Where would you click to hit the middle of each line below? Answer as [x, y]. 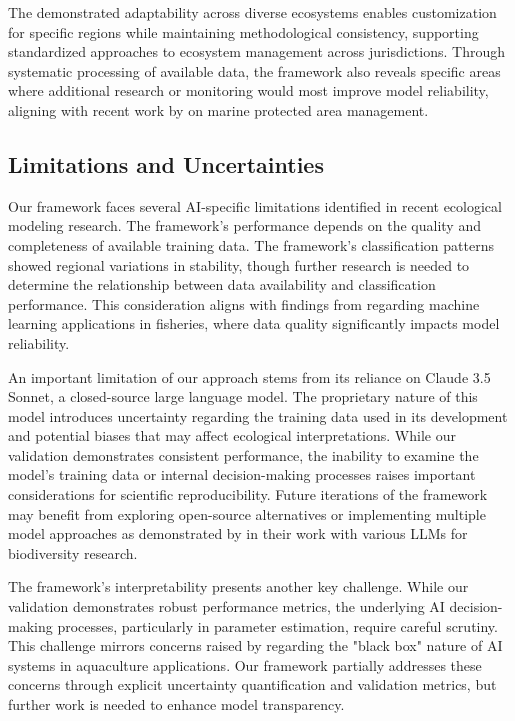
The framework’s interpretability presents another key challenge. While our [238, 586]
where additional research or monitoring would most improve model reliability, [248, 90]
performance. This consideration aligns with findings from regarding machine [244, 303]
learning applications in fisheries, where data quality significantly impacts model [254, 323]
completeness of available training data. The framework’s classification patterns [251, 244]
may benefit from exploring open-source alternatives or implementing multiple [247, 513]
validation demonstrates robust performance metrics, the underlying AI [226, 606]
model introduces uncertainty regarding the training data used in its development [258, 415]
